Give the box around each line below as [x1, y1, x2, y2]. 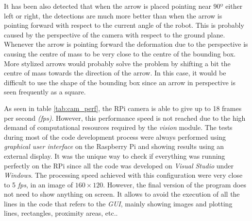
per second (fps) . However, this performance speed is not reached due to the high [4, 112, 246, 123]
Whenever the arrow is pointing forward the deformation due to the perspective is [4, 39, 248, 49]
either [225, 1, 243, 11]
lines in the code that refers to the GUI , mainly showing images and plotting [4, 198, 233, 208]
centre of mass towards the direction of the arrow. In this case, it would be [4, 68, 226, 78]
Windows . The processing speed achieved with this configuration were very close [4, 170, 243, 180]
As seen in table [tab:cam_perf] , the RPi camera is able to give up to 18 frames [4, 103, 242, 113]
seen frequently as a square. [4, 87, 86, 97]
